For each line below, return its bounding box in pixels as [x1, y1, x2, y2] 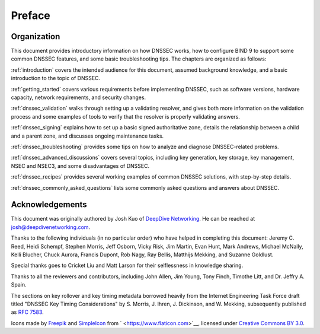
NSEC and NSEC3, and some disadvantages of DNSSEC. [11, 162, 150, 169]
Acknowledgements [11, 199, 87, 210]
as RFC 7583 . [11, 308, 44, 316]
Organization [11, 31, 60, 42]
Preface [11, 9, 50, 22]
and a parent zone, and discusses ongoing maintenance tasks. [11, 132, 164, 139]
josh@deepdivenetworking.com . [11, 223, 91, 231]
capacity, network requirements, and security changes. [11, 94, 146, 101]
